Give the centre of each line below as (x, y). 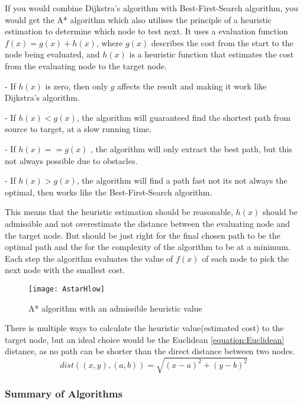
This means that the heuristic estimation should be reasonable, (119, 212)
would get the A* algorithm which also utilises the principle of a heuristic (138, 19)
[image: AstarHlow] (67, 289)
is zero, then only (77, 86)
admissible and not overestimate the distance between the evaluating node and (147, 223)
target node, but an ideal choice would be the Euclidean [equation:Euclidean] (145, 339)
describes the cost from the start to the (222, 42)
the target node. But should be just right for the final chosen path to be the (143, 235)
